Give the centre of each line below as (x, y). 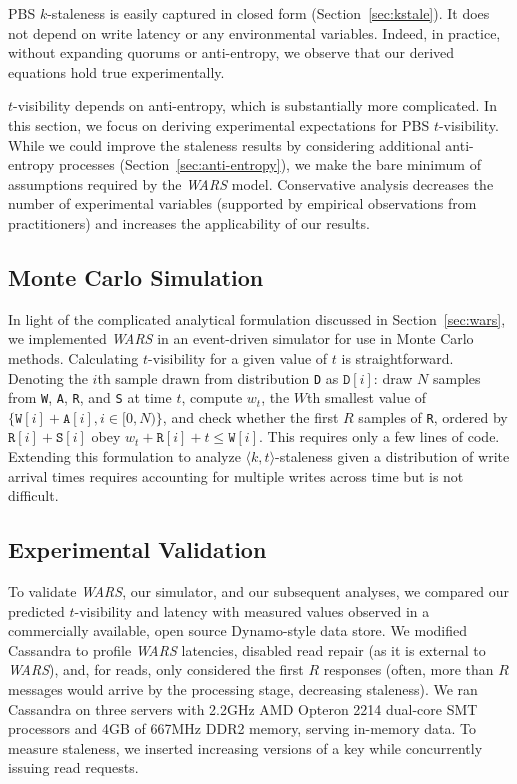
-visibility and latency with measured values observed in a (252, 610)
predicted (36, 610)
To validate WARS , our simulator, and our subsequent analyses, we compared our (258, 591)
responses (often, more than (408, 669)
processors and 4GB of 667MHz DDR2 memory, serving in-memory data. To (242, 728)
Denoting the (48, 377)
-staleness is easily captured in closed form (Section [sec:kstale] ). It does (268, 13)
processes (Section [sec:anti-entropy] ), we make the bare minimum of (269, 164)
